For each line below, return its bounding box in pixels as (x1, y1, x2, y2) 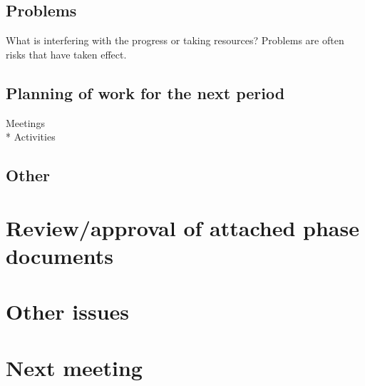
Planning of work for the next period (6, 81, 285, 103)
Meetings (6, 115, 45, 130)
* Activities (6, 129, 56, 144)
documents (6, 240, 113, 270)
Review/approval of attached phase (6, 213, 359, 242)
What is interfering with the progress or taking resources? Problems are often (6, 33, 344, 48)
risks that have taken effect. (6, 46, 127, 61)
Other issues (6, 297, 130, 326)
